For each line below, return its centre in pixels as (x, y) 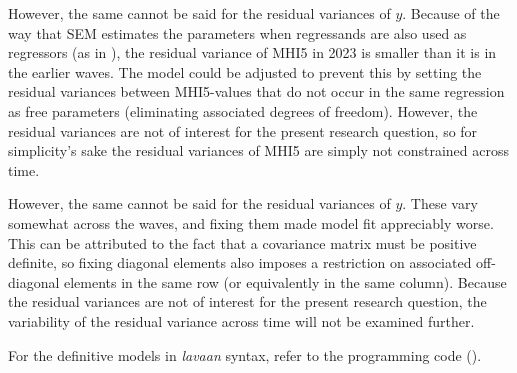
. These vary (440, 203)
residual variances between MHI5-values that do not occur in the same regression (256, 91)
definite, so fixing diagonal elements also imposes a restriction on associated (240, 262)
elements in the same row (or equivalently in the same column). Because (285, 281)
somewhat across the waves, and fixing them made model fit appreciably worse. (251, 222)
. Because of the (451, 13)
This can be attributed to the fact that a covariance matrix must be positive (242, 242)
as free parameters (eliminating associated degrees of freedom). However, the (243, 110)
